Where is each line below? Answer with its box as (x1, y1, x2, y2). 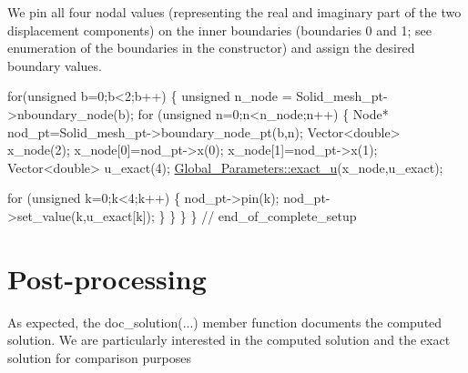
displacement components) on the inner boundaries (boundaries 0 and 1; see (7, 20, 432, 39)
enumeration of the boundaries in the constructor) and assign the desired (7, 38, 415, 57)
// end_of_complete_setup (201, 206, 357, 225)
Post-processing (7, 259, 207, 297)
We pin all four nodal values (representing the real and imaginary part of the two (7, 3, 462, 21)
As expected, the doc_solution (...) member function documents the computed (7, 312, 443, 331)
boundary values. (7, 55, 102, 75)
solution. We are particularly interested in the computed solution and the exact (7, 330, 451, 349)
